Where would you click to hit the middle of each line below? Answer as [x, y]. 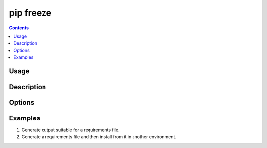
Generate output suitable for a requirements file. [70, 130]
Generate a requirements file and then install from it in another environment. [99, 137]
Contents [19, 28]
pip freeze [30, 13]
